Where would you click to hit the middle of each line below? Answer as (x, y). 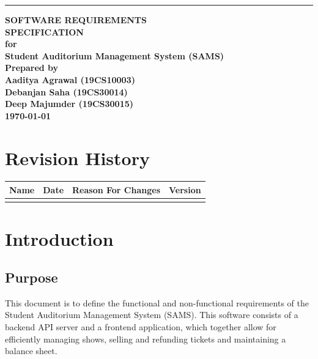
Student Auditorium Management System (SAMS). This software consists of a (152, 315)
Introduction (59, 238)
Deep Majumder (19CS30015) (69, 104)
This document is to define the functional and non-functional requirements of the (157, 302)
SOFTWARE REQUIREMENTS (76, 20)
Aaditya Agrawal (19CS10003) (70, 79)
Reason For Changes (116, 189)
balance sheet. (31, 351)
